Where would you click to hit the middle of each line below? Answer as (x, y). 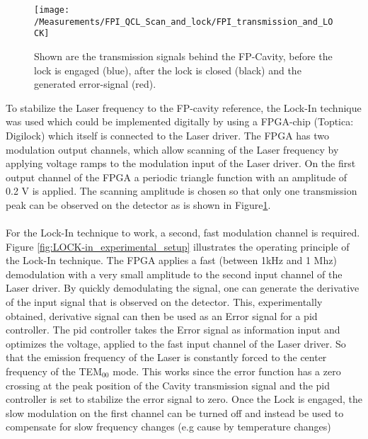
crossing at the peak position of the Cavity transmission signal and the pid (168, 385)
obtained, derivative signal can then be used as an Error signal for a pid (162, 315)
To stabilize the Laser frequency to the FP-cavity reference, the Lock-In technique (184, 107)
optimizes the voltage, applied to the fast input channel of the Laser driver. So (176, 343)
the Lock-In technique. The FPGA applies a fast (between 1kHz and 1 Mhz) (171, 260)
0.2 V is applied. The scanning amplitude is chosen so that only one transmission (182, 191)
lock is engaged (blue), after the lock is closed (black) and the (168, 70)
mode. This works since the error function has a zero (227, 371)
